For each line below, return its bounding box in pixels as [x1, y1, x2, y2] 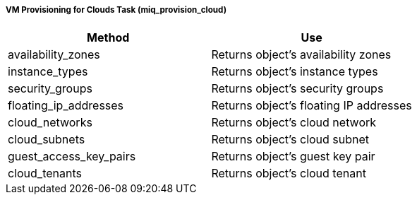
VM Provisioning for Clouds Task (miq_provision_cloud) [6, 5, 227, 15]
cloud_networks [8, 115, 92, 130]
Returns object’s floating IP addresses [211, 98, 412, 113]
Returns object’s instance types [211, 64, 378, 79]
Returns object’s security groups [211, 81, 384, 96]
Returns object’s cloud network [211, 115, 377, 130]
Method [87, 30, 130, 45]
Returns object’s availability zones [211, 47, 392, 62]
